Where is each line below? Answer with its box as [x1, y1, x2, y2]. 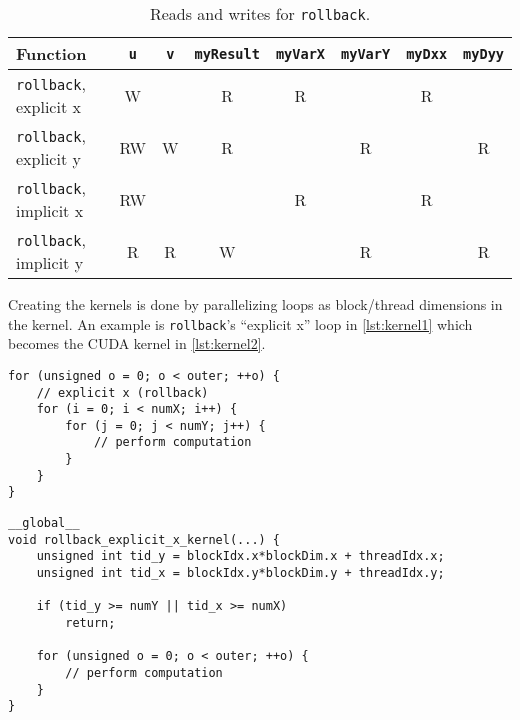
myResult [194, 45, 260, 62]
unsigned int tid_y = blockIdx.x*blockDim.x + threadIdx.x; [36, 549, 445, 564]
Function [16, 42, 87, 65]
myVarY [341, 45, 391, 62]
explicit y [16, 147, 81, 170]
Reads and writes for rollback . [149, 2, 371, 25]
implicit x [16, 199, 84, 222]
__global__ [8, 516, 80, 531]
